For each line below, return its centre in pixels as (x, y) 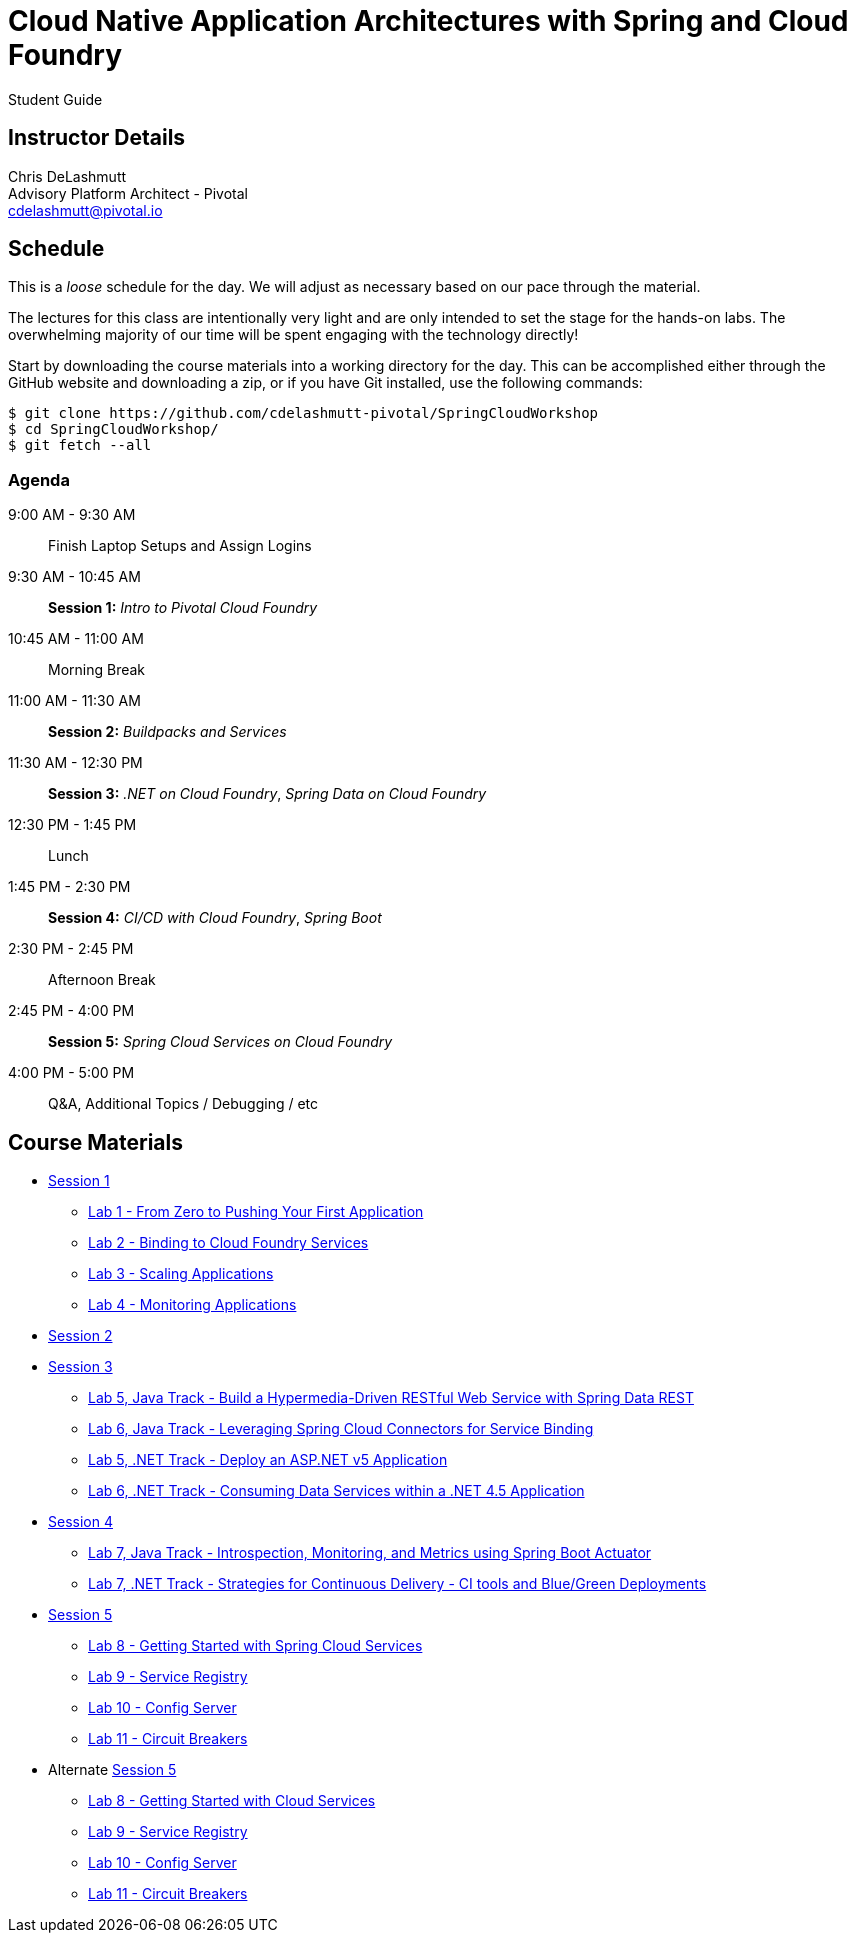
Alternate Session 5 (112, 1770)
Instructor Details (97, 138)
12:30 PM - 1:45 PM (72, 825)
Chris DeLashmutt (67, 176)
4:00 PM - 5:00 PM (71, 1073)
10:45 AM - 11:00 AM (76, 639)
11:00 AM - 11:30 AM (74, 701)
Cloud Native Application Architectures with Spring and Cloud (428, 21)
